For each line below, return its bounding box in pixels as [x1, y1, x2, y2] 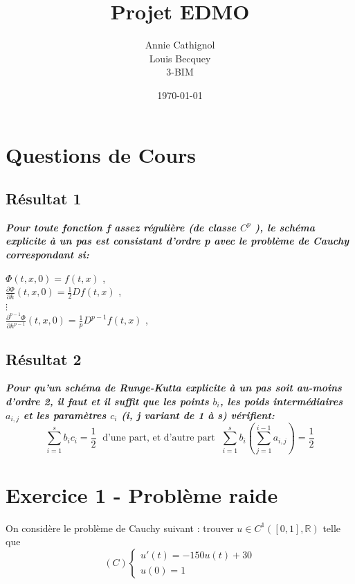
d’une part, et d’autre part [102, 433, 215, 443]
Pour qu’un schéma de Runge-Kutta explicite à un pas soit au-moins [6, 380, 342, 395]
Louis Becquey [149, 51, 211, 65]
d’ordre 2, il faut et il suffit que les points [6, 393, 209, 408]
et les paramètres [23, 407, 107, 422]
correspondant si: [6, 247, 89, 262]
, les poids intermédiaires [219, 393, 343, 408]
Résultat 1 [6, 188, 82, 209]
